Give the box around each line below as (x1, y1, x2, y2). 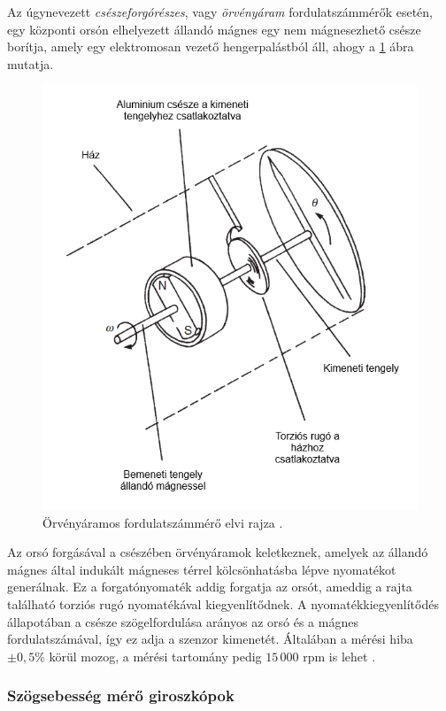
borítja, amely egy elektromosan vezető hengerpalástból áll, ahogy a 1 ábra (7, 37, 414, 56)
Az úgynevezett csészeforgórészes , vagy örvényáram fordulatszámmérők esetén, (7, 3, 434, 20)
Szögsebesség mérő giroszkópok (7, 684, 235, 707)
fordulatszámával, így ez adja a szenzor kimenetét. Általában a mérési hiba (7, 630, 413, 648)
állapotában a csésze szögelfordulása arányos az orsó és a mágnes (7, 612, 358, 630)
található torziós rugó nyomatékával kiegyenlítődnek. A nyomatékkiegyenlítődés (7, 594, 439, 613)
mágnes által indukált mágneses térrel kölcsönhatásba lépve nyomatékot (7, 560, 396, 578)
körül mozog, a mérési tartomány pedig (49, 646, 262, 665)
